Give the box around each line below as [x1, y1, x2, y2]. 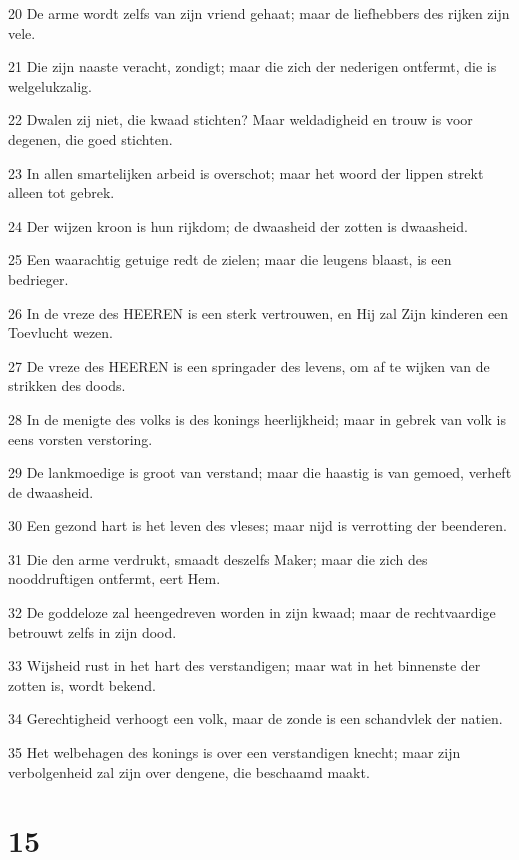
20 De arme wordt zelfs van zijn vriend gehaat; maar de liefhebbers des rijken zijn [8, 3, 510, 23]
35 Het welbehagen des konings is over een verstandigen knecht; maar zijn [8, 742, 461, 763]
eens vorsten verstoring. [8, 428, 153, 449]
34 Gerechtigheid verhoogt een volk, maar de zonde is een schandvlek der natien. [8, 708, 503, 729]
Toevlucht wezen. [8, 322, 113, 343]
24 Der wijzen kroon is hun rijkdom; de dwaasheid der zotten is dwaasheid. [8, 215, 468, 236]
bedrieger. [8, 268, 69, 289]
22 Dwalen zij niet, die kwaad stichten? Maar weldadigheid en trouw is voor [8, 109, 473, 130]
